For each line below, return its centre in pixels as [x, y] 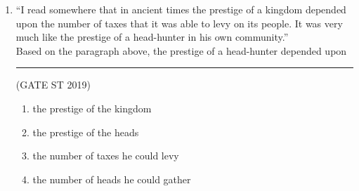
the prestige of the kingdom [92, 108]
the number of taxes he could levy [106, 156]
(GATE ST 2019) [53, 85]
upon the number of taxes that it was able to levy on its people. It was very [179, 23]
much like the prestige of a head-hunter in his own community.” [152, 37]
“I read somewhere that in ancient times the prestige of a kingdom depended [181, 9]
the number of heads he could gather [112, 179]
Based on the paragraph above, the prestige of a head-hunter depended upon [181, 50]
